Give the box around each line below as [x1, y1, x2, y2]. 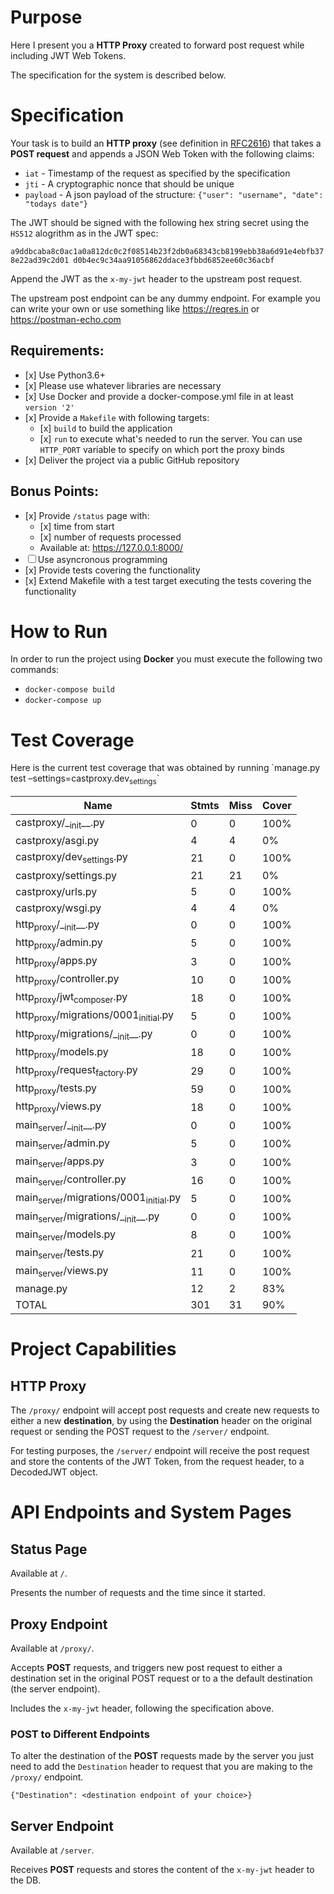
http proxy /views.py [15, 1099, 102, 1115]
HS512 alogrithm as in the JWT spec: [10, 227, 159, 239]
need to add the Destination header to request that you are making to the [10, 1761, 313, 1773]
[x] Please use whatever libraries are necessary [24, 379, 222, 391]
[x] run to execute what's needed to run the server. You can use [39, 432, 303, 445]
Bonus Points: [10, 483, 100, 500]
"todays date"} [24, 199, 89, 209]
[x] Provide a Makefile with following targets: [24, 411, 210, 423]
